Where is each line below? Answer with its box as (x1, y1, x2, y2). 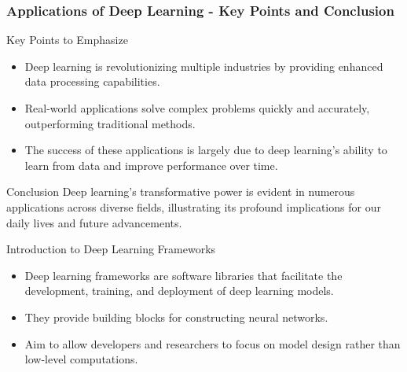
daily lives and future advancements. (6, 214, 182, 230)
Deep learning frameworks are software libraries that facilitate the (24, 267, 343, 283)
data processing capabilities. (24, 73, 160, 90)
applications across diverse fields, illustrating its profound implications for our (6, 198, 381, 215)
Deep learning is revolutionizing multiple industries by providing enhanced (24, 57, 383, 74)
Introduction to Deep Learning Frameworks (6, 241, 216, 257)
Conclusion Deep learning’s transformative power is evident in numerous (6, 183, 355, 200)
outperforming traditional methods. (24, 115, 196, 131)
